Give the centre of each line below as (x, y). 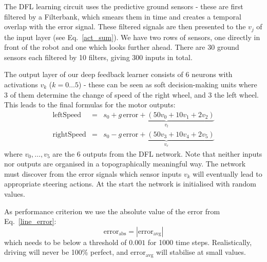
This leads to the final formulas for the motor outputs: (90, 105)
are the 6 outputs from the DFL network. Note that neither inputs (157, 153)
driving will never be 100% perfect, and (66, 252)
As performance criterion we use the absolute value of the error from (112, 211)
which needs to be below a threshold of (65, 242)
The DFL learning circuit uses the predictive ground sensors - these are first (124, 6)
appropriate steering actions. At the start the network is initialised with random (130, 184)
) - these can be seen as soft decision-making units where (168, 85)
